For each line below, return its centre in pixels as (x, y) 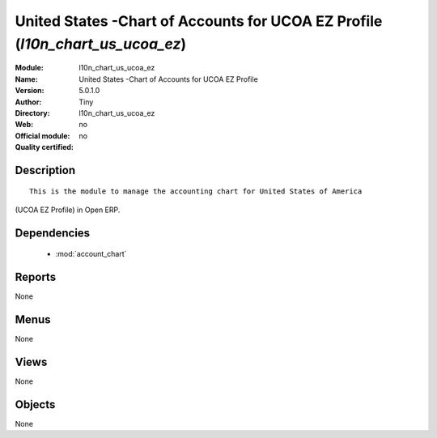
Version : (30, 91)
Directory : (32, 113)
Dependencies (53, 233)
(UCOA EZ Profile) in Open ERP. (68, 210)
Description (45, 170)
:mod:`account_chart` (91, 254)
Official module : (42, 136)
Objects (35, 404)
